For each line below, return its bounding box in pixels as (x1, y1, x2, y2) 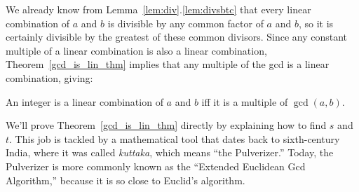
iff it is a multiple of (201, 94, 288, 109)
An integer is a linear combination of (6, 94, 163, 109)
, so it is (298, 15, 334, 30)
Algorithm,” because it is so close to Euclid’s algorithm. (6, 172, 245, 187)
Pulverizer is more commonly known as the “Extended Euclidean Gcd (6, 158, 306, 173)
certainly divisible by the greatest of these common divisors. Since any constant (6, 29, 348, 44)
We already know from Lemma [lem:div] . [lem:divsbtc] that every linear (6, 2, 311, 16)
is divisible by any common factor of (107, 15, 264, 30)
